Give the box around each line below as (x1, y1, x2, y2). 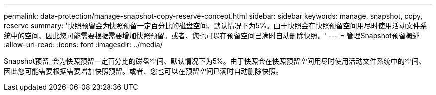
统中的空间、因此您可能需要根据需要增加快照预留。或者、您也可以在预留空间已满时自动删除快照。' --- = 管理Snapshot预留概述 (4, 31, 420, 40)
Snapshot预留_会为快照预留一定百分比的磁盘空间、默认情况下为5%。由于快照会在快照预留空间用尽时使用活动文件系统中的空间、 (4, 57, 426, 65)
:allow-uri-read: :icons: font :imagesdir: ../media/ (4, 40, 163, 49)
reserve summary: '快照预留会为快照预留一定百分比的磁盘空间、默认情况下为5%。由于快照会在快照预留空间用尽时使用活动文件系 (4, 21, 427, 30)
